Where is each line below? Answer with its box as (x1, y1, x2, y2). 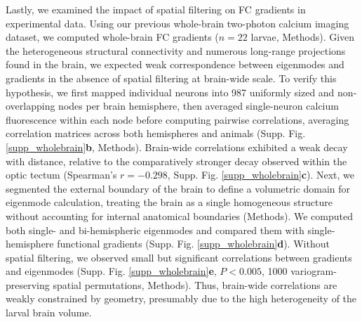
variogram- (290, 264, 337, 278)
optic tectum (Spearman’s (6, 167, 117, 182)
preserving (6, 277, 50, 292)
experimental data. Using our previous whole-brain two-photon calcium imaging (6, 15, 349, 30)
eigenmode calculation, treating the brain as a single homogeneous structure (6, 195, 333, 210)
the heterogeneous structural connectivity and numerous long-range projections (6, 43, 346, 58)
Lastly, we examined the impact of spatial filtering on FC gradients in (6, 2, 306, 16)
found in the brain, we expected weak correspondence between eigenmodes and (6, 57, 344, 72)
